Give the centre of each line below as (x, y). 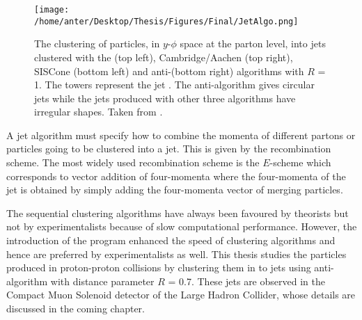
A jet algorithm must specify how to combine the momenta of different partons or (181, 135)
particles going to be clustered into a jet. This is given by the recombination (169, 149)
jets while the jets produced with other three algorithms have (165, 98)
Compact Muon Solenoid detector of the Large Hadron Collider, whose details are (181, 295)
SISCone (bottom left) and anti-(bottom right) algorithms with (169, 71)
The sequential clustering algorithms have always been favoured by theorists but (178, 213)
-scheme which (300, 162)
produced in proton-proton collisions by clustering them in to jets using (159, 267)
